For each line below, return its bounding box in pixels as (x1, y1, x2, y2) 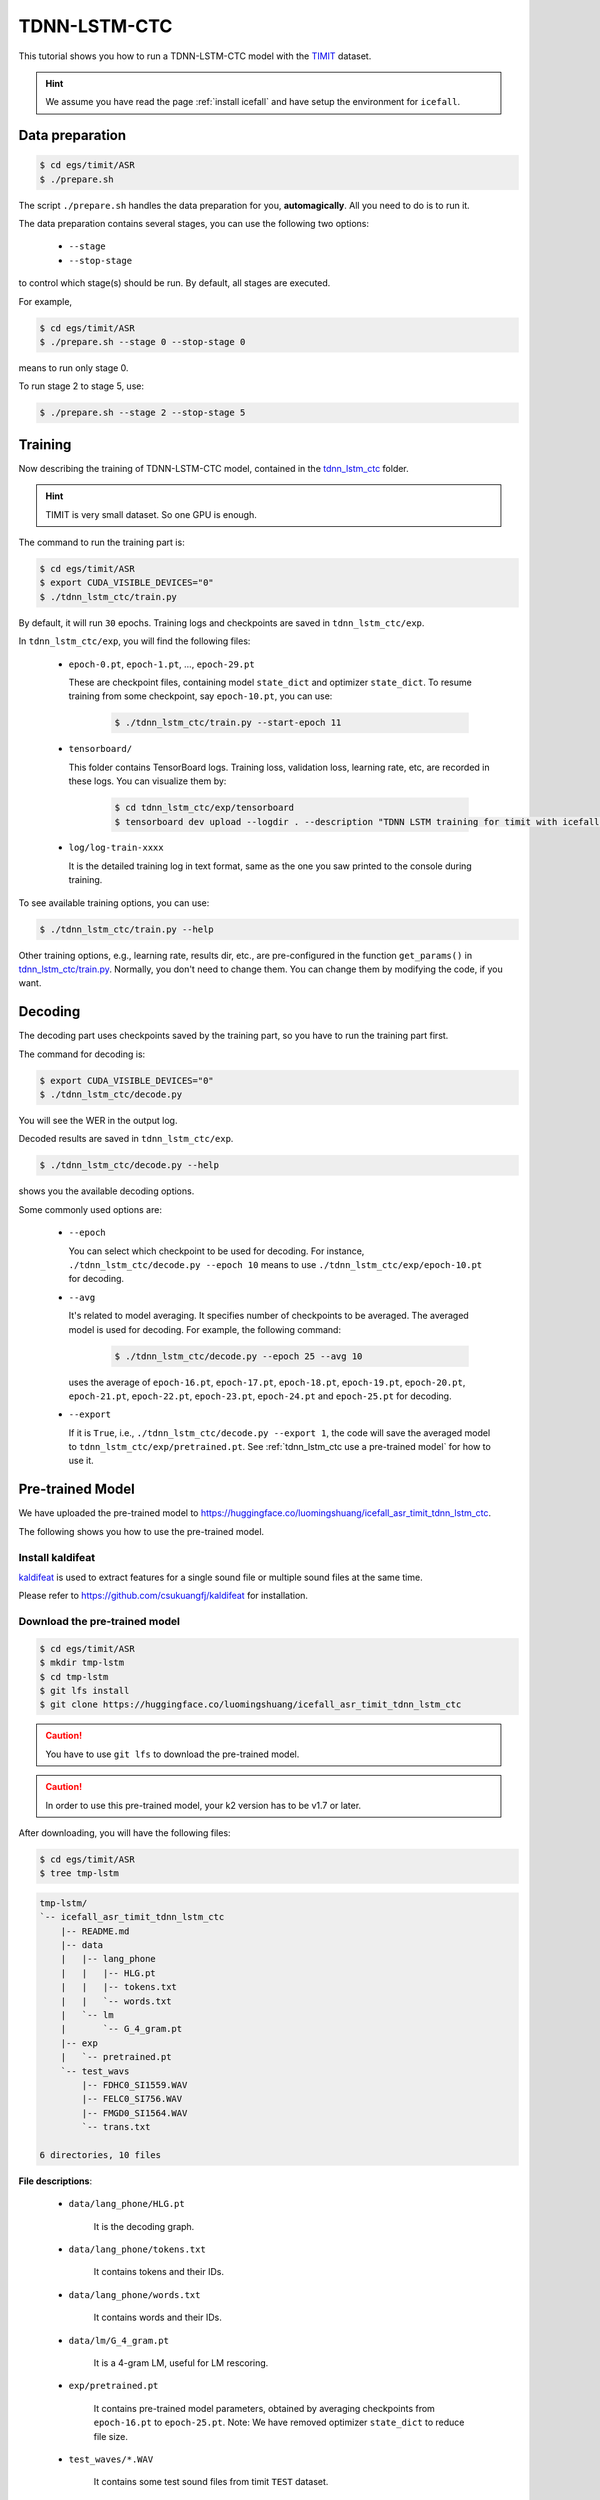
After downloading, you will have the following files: (18, 1826, 231, 1839)
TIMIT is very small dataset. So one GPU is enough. (45, 508, 257, 520)
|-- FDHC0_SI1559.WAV (81, 2079, 188, 2090)
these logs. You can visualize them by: (68, 775, 227, 787)
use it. (68, 1455, 94, 1467)
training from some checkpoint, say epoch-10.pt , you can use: (68, 690, 333, 702)
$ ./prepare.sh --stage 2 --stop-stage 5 (39, 407, 246, 419)
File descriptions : (18, 2175, 93, 2187)
